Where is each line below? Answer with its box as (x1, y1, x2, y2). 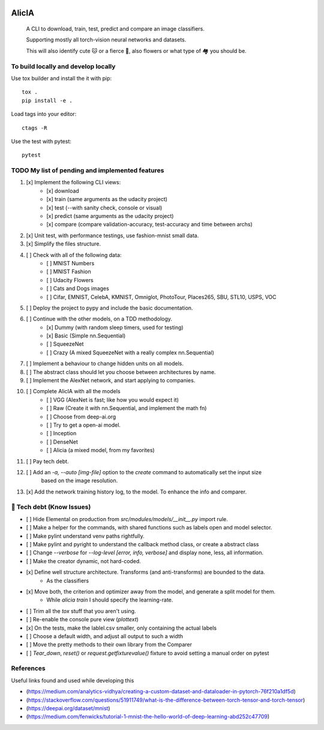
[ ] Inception (46, 430, 77, 437)
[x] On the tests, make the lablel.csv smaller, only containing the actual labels (26, 624, 217, 632)
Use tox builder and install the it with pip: (11, 74, 112, 82)
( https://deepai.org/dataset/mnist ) (26, 705, 110, 712)
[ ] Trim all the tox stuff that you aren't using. (26, 607, 136, 615)
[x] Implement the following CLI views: (26, 179, 121, 186)
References (11, 664, 46, 672)
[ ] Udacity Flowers (46, 276, 94, 283)
